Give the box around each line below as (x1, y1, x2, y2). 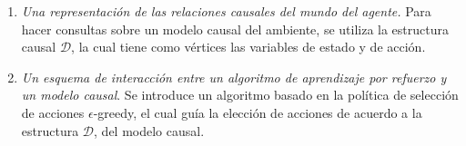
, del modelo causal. (94, 121, 205, 140)
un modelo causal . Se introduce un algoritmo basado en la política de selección (21, 85, 459, 104)
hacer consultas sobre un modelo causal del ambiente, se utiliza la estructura (21, 19, 449, 38)
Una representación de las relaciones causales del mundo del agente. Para (21, 2, 431, 20)
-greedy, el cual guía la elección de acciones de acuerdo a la (93, 102, 422, 122)
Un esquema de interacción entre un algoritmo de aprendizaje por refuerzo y (21, 67, 447, 86)
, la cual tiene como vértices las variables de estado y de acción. (71, 37, 426, 56)
